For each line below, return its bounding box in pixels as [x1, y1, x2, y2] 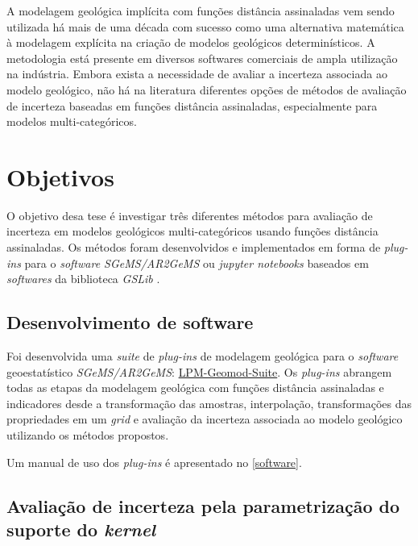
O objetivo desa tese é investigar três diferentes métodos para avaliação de [6, 206, 373, 223]
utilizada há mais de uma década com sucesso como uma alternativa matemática [6, 18, 404, 35]
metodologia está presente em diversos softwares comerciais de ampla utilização [6, 49, 398, 66]
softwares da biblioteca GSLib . [6, 270, 160, 287]
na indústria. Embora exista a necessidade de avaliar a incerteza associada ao [6, 65, 387, 82]
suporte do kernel [6, 516, 156, 541]
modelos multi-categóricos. [6, 113, 137, 130]
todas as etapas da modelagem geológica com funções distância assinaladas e [6, 379, 384, 396]
